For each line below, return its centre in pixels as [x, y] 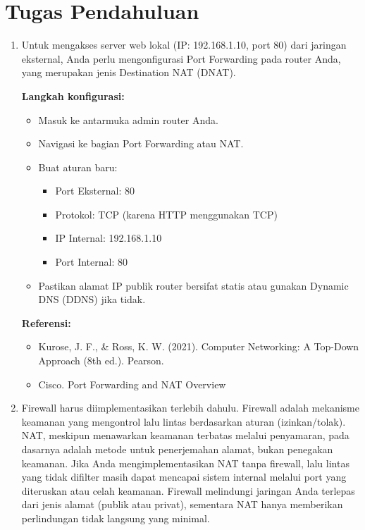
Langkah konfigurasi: [73, 95]
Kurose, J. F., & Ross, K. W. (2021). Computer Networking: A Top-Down [199, 346]
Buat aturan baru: [78, 167]
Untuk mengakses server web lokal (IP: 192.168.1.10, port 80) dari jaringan [184, 45]
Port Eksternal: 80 [95, 191]
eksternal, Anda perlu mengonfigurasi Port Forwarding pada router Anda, [181, 58]
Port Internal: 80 [91, 262]
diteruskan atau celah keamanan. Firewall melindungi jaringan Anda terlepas [188, 490]
